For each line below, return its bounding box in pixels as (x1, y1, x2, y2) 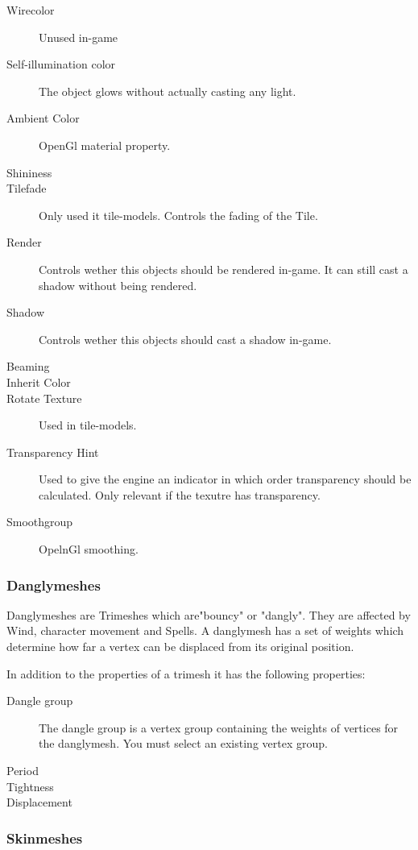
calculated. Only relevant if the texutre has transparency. (39, 486, 321, 503)
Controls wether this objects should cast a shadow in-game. (39, 330, 332, 347)
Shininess (6, 164, 52, 180)
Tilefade (6, 180, 47, 197)
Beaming (6, 358, 50, 375)
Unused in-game (39, 28, 118, 45)
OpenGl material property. (39, 136, 171, 153)
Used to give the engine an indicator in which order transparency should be (39, 471, 412, 487)
